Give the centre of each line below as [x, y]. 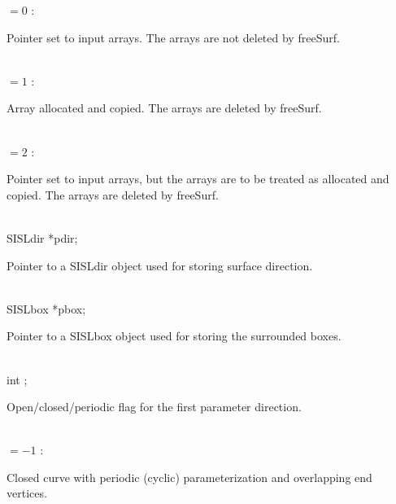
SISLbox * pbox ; [46, 308]
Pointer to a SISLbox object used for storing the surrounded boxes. [174, 336]
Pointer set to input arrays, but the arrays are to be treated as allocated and [198, 179]
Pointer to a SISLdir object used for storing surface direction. [160, 265]
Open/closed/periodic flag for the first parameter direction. [154, 407]
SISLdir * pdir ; [42, 237]
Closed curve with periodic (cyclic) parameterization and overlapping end [189, 477]
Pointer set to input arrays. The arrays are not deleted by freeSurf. [173, 37]
